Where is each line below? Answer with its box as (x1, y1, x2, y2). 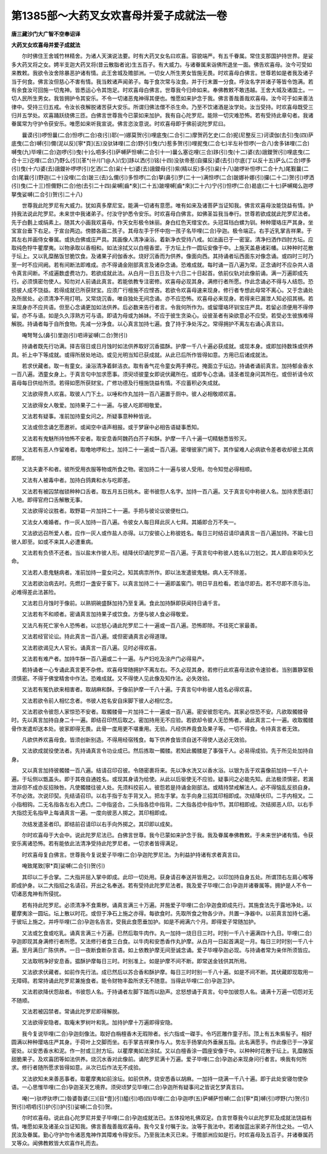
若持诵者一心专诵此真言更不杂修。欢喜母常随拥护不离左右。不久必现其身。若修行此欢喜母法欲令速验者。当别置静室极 (21, 666, 314, 673)
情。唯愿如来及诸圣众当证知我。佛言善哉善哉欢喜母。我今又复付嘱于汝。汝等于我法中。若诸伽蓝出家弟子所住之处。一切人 (11, 1123, 314, 1130)
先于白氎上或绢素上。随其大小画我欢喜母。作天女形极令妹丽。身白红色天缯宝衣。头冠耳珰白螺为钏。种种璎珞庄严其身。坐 (11, 219, 314, 226)
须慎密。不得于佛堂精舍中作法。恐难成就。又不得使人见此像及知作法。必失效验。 (11, 674, 213, 682)
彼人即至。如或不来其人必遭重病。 (11, 538, 96, 545)
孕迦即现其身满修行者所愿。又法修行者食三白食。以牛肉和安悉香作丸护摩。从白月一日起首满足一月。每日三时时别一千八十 (11, 938, 314, 945)
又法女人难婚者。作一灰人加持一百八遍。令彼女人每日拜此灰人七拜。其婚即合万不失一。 (21, 518, 239, 526)
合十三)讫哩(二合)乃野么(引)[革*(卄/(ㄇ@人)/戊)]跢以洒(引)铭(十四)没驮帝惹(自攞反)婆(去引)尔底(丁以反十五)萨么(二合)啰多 (11, 157, 312, 164)
